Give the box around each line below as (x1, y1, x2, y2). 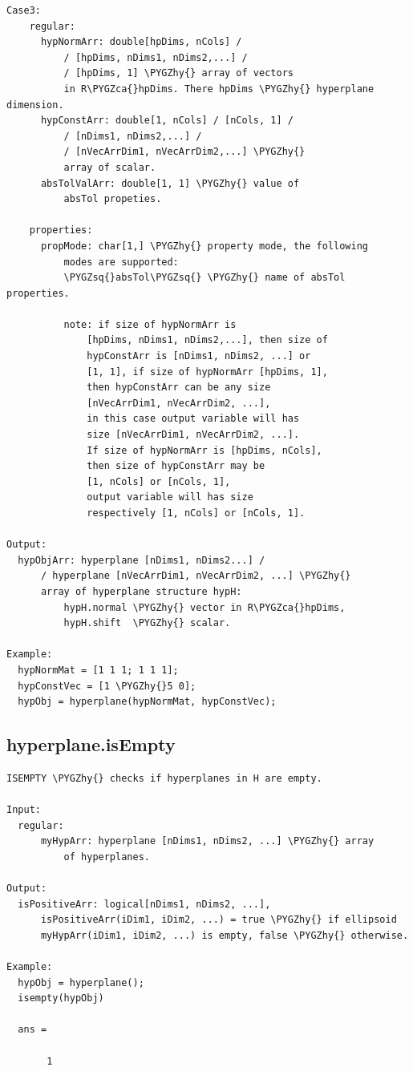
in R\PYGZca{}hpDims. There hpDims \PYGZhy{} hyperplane (63, 83, 375, 95)
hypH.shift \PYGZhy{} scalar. (63, 617, 231, 629)
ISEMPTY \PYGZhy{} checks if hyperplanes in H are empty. (6, 772, 322, 784)
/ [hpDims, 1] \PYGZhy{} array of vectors (63, 67, 294, 79)
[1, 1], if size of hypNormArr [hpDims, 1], (87, 366, 328, 378)
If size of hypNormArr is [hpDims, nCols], (87, 444, 322, 456)
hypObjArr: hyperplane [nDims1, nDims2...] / (18, 554, 265, 566)
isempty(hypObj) (18, 992, 104, 1004)
